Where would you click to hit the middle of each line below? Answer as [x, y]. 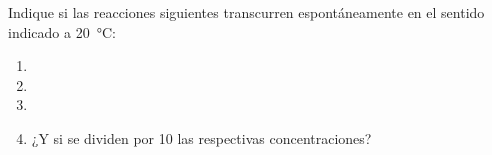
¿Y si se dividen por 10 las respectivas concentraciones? [201, 137]
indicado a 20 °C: [62, 31]
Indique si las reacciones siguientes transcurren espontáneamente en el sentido [246, 12]
